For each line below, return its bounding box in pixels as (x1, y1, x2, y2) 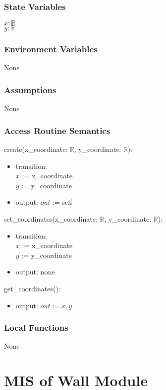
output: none (15, 266, 55, 277)
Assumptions (4, 83, 56, 96)
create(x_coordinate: (4, 144, 68, 154)
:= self (53, 197, 72, 207)
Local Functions (4, 321, 68, 334)
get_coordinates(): (4, 283, 60, 293)
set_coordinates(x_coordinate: (4, 214, 98, 224)
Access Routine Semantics (4, 124, 111, 136)
